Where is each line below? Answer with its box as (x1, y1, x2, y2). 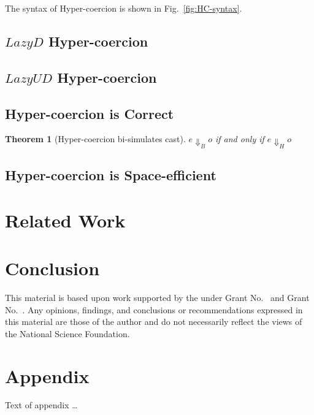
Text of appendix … (5, 398, 78, 411)
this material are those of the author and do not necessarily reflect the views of (5, 315, 302, 328)
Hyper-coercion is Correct (5, 104, 174, 123)
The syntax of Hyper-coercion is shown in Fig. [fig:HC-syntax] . (5, 2, 242, 14)
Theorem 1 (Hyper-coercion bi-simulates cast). (5, 132, 186, 145)
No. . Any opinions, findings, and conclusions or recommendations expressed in (5, 303, 303, 316)
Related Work (5, 207, 126, 232)
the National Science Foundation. (5, 327, 130, 340)
